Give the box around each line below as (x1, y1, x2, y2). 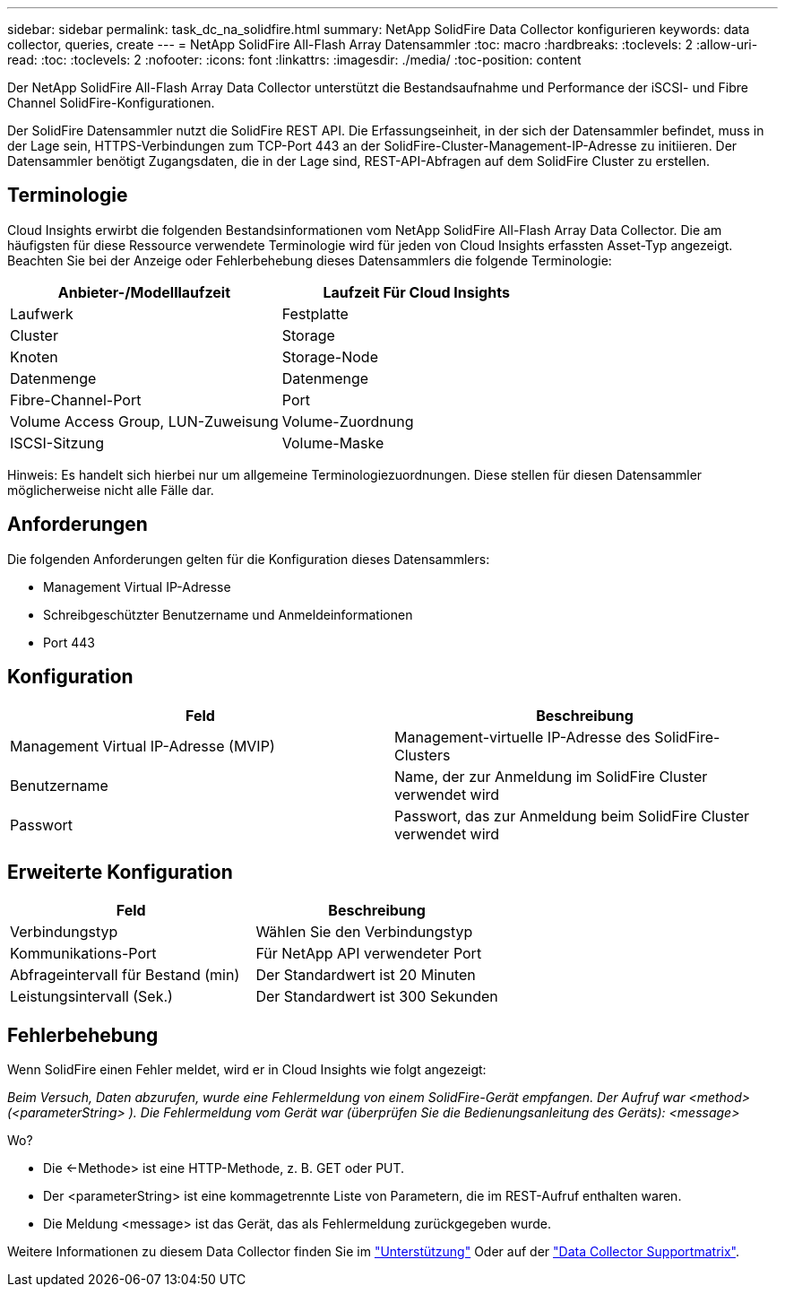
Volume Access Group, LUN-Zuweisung (10, 412, 279, 430)
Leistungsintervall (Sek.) (10, 987, 173, 1006)
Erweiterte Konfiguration (7, 860, 233, 883)
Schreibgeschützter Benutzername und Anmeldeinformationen (43, 606, 413, 622)
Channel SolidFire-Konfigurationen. (7, 95, 215, 110)
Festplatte (281, 304, 349, 323)
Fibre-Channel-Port (10, 390, 142, 409)
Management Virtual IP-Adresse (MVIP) (10, 736, 275, 755)
